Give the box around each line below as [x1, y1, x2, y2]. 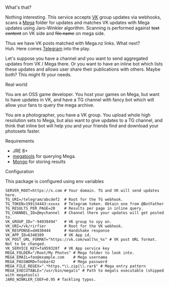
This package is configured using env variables [5, 178, 104, 184]
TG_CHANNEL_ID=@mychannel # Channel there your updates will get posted [5, 210, 164, 215]
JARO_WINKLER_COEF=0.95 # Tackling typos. [5, 277, 96, 282]
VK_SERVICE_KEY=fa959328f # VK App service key [5, 246, 110, 251]
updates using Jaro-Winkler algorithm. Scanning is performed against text [5, 25, 160, 31]
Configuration [5, 169, 34, 174]
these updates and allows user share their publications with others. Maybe [5, 66, 161, 72]
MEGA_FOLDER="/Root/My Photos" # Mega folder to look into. [5, 250, 135, 256]
